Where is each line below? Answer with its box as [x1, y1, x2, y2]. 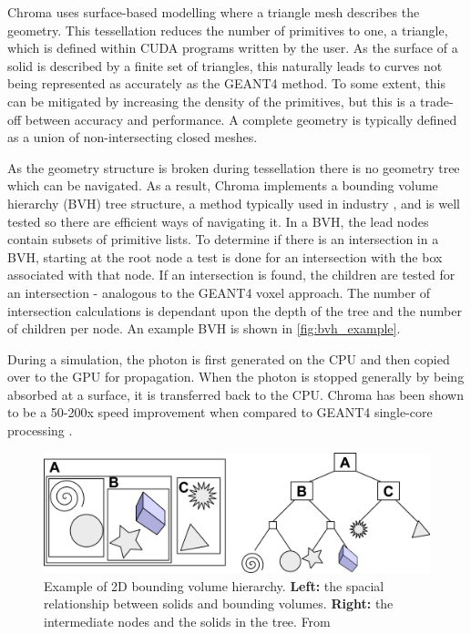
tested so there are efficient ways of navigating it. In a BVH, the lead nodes [7, 211, 429, 230]
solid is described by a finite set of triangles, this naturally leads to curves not [7, 56, 443, 75]
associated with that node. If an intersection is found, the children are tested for [7, 265, 456, 284]
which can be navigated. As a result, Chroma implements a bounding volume [7, 176, 438, 195]
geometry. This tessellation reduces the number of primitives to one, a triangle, [7, 20, 448, 39]
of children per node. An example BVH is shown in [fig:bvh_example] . [7, 319, 401, 338]
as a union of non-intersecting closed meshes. [7, 128, 258, 147]
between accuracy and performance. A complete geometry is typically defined [25, 109, 457, 128]
